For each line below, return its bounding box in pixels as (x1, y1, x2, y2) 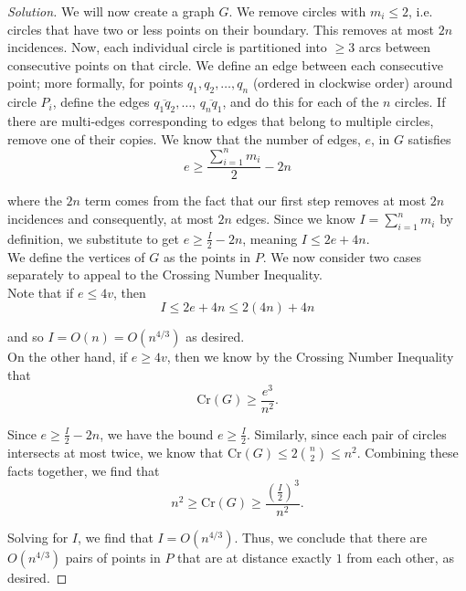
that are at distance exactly (177, 547, 332, 566)
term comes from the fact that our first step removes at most (84, 191, 427, 210)
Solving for (7, 527, 69, 546)
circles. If (395, 92, 446, 111)
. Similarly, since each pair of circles (247, 424, 447, 443)
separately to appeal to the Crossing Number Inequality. (7, 265, 323, 284)
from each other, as (346, 547, 454, 566)
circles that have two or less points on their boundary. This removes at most (7, 19, 434, 38)
